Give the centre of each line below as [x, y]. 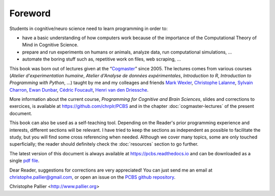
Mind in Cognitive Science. [50, 45]
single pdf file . [24, 161]
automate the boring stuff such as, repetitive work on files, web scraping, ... [101, 59]
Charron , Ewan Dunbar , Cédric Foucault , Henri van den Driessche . [79, 90]
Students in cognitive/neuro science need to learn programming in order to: [89, 29]
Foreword [30, 13]
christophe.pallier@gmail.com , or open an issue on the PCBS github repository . [92, 177]
